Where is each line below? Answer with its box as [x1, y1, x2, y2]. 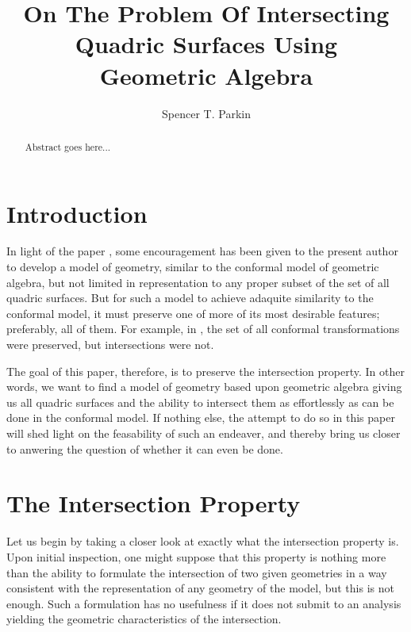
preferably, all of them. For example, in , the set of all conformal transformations [6, 320, 400, 337]
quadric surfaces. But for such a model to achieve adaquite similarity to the [6, 289, 374, 306]
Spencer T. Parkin [162, 105, 251, 121]
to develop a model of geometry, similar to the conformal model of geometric [6, 259, 379, 275]
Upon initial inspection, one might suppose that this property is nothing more [6, 548, 386, 565]
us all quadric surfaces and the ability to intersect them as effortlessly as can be [6, 393, 394, 410]
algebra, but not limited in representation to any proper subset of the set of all [6, 274, 390, 290]
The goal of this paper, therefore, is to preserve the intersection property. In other [6, 362, 405, 379]
